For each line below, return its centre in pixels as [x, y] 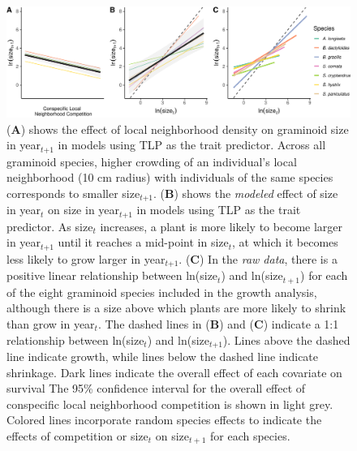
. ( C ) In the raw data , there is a [258, 258]
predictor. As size [50, 226]
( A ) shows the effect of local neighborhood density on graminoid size [178, 129]
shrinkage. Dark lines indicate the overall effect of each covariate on [174, 372]
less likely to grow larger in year [86, 258]
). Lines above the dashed [286, 339]
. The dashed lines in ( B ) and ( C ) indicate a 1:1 [218, 323]
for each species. [250, 435]
